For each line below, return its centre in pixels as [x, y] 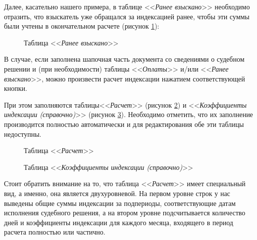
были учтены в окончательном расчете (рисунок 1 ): [82, 26]
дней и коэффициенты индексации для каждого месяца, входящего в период [119, 222]
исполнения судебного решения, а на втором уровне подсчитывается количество [125, 213]
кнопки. [16, 88]
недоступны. [23, 134]
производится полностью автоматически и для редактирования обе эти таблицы [124, 124]
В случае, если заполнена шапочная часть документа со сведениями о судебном [124, 59]
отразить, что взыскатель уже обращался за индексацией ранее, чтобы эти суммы [127, 16]
